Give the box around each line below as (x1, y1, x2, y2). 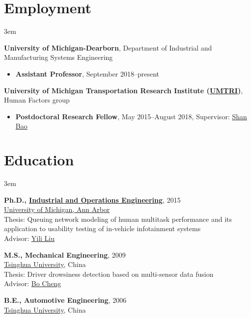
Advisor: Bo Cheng (4, 278, 61, 289)
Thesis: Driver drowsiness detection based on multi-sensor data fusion (4, 268, 214, 279)
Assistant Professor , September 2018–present (15, 68, 159, 79)
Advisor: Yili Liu (4, 233, 55, 243)
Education (4, 150, 74, 170)
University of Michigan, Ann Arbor (4, 204, 110, 214)
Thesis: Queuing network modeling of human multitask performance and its (4, 213, 232, 224)
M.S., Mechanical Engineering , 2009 (4, 249, 126, 260)
